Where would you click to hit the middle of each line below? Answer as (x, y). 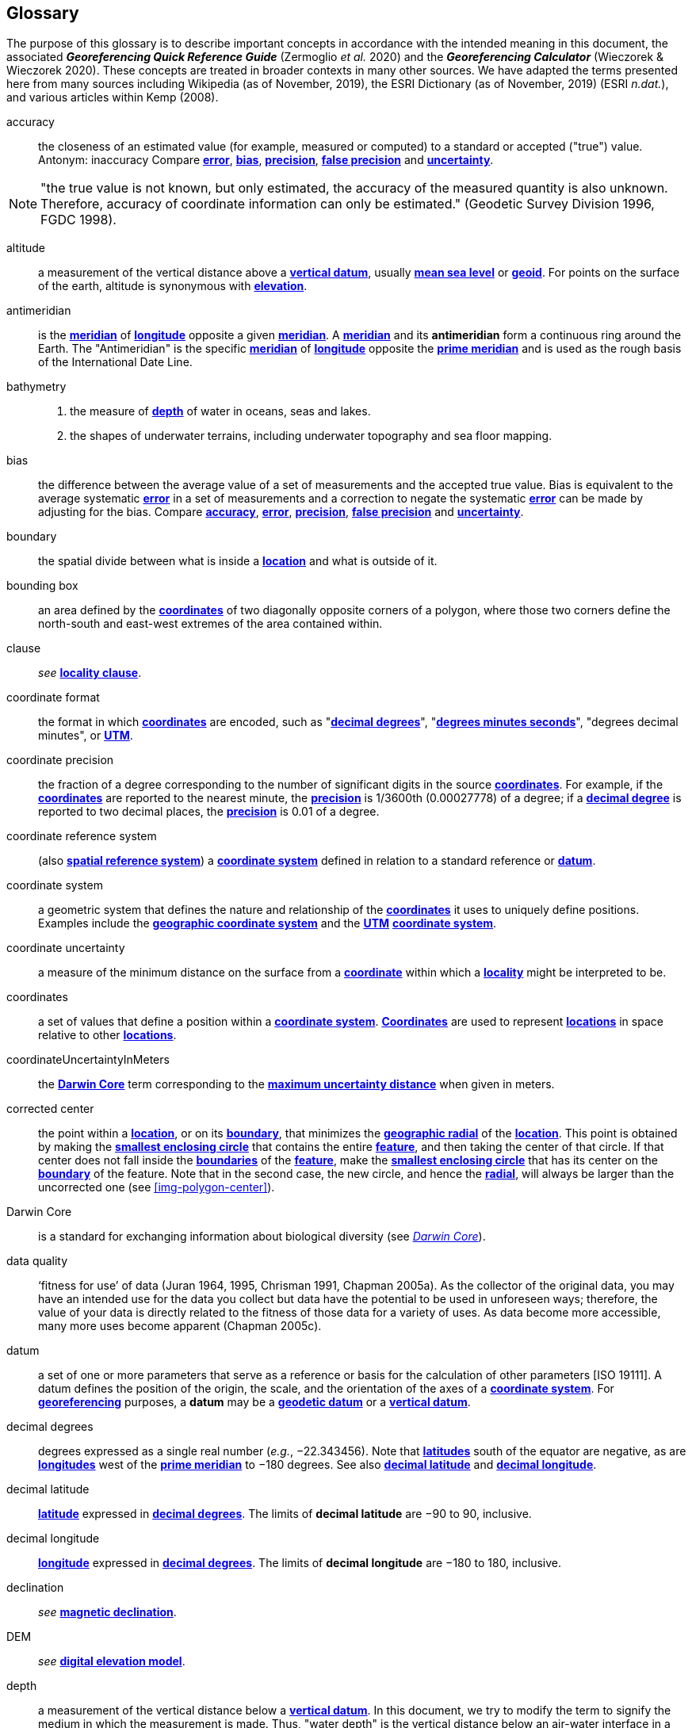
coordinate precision (60, 760)
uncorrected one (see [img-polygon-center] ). (157, 1187)
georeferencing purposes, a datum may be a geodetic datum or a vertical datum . (254, 1402)
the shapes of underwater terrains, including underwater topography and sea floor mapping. (311, 436)
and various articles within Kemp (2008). (113, 97)
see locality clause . (90, 673)
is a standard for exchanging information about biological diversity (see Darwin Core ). (262, 1237)
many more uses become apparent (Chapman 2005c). (180, 1326)
